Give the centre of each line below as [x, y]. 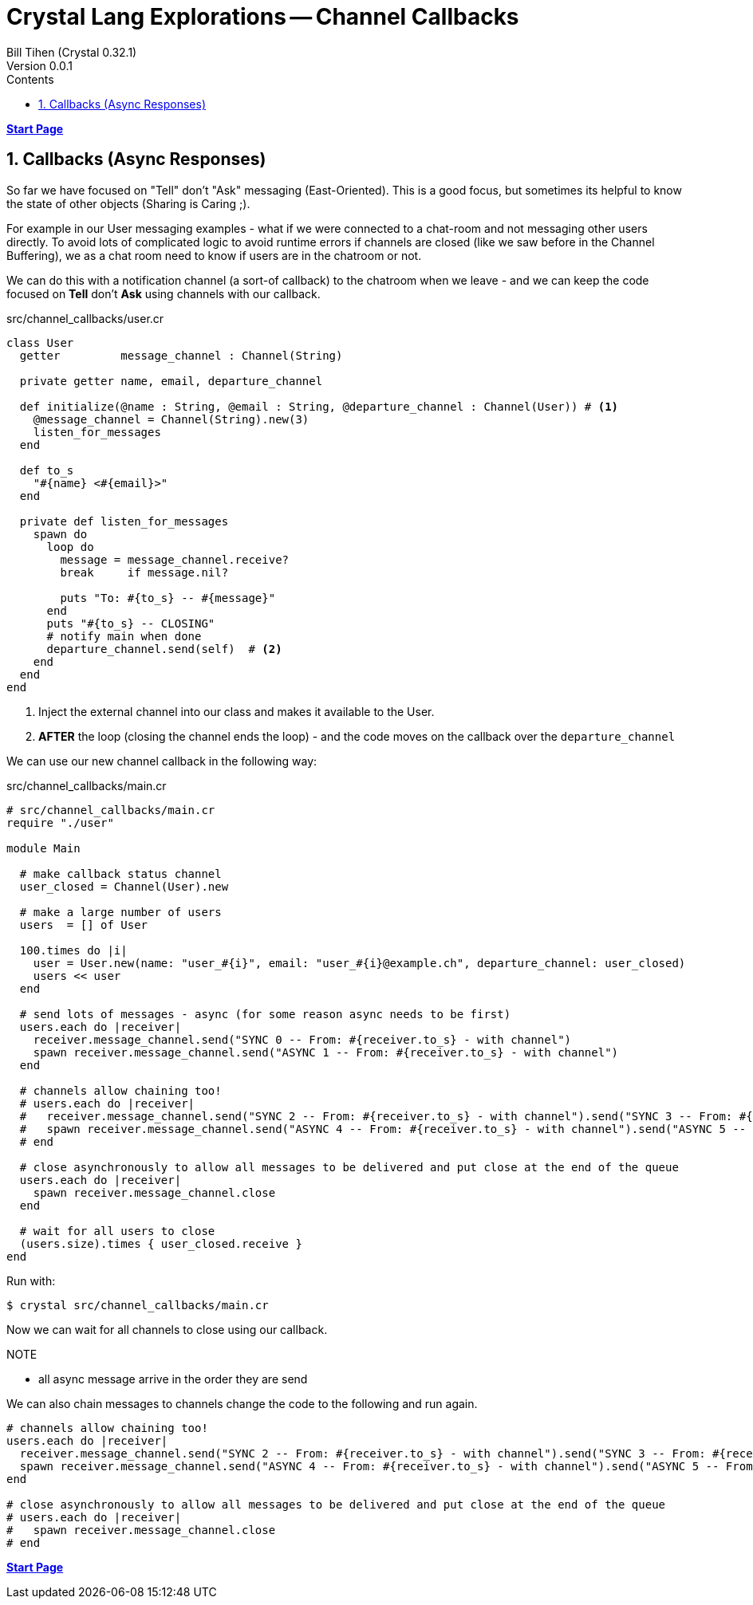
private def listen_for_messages [124, 521]
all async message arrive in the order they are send [173, 1379]
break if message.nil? [144, 572]
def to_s [47, 470]
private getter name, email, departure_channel [171, 381]
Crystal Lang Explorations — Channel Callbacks [263, 17]
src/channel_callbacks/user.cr [85, 318]
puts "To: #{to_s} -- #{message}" [168, 598]
